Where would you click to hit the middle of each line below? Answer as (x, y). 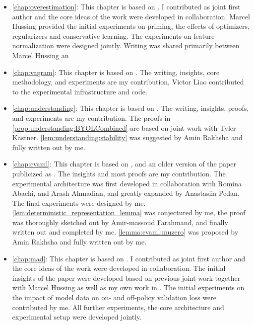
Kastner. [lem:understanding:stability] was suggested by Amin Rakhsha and (127, 137)
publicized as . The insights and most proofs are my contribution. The (119, 173)
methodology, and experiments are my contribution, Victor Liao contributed (128, 82)
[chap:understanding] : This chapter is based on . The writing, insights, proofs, (130, 108)
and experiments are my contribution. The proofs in (91, 118)
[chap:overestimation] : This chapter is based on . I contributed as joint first (126, 6)
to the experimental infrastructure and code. (80, 91)
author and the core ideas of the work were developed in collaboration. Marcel (131, 16)
